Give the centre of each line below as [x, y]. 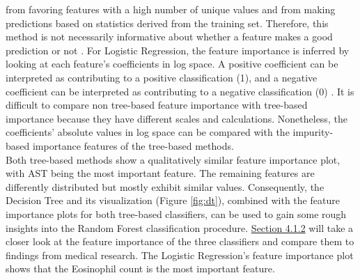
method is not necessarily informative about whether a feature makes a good [169, 37]
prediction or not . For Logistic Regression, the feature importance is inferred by [178, 50]
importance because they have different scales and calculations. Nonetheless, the [177, 118]
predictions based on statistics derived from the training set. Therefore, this [167, 23]
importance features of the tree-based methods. [133, 145]
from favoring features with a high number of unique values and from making [171, 9]
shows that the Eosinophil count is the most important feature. [140, 269]
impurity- [313, 132]
